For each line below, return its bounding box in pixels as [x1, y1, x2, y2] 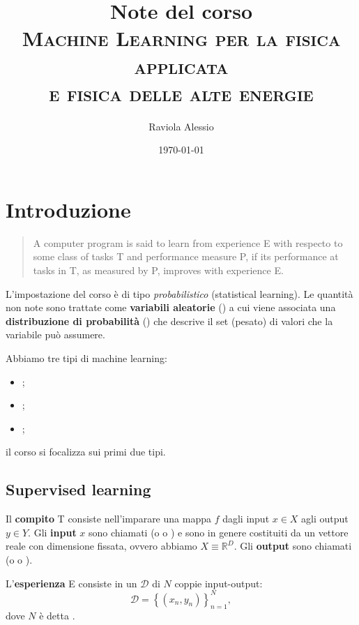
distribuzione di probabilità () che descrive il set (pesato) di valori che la [6, 313, 333, 328]
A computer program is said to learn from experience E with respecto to [33, 235, 343, 250]
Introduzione [6, 195, 131, 223]
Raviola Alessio [148, 119, 214, 133]
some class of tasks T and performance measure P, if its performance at [33, 249, 339, 264]
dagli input [222, 511, 270, 526]
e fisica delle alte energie [49, 78, 314, 107]
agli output [301, 511, 349, 526]
